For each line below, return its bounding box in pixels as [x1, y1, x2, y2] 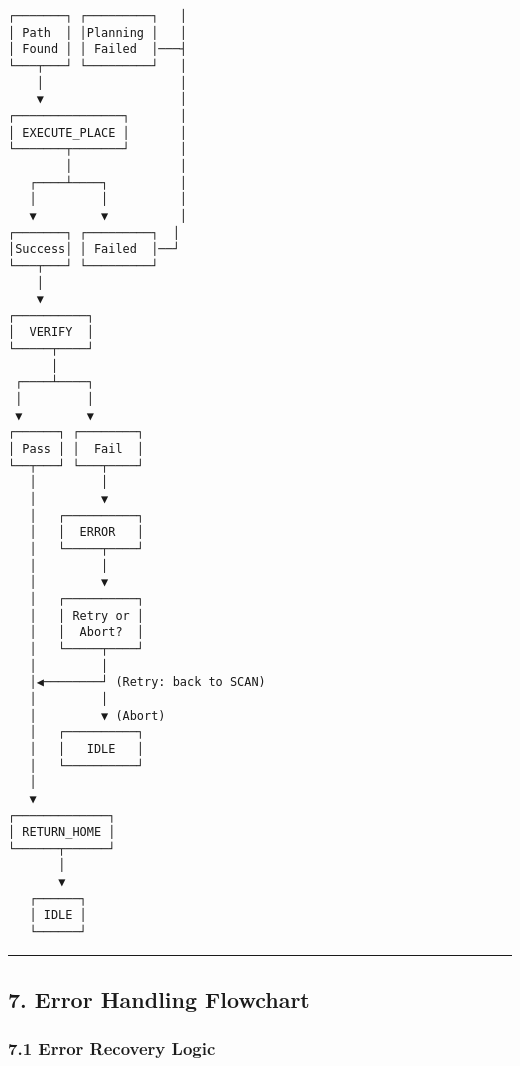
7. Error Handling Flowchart [8, 984, 310, 1015]
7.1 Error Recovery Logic [8, 1036, 216, 1061]
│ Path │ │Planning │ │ [8, 25, 187, 40]
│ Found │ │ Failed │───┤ [8, 42, 187, 57]
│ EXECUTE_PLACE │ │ [8, 125, 187, 140]
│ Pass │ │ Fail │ [8, 442, 145, 457]
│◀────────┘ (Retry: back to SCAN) [29, 675, 266, 690]
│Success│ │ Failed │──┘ [8, 242, 180, 257]
